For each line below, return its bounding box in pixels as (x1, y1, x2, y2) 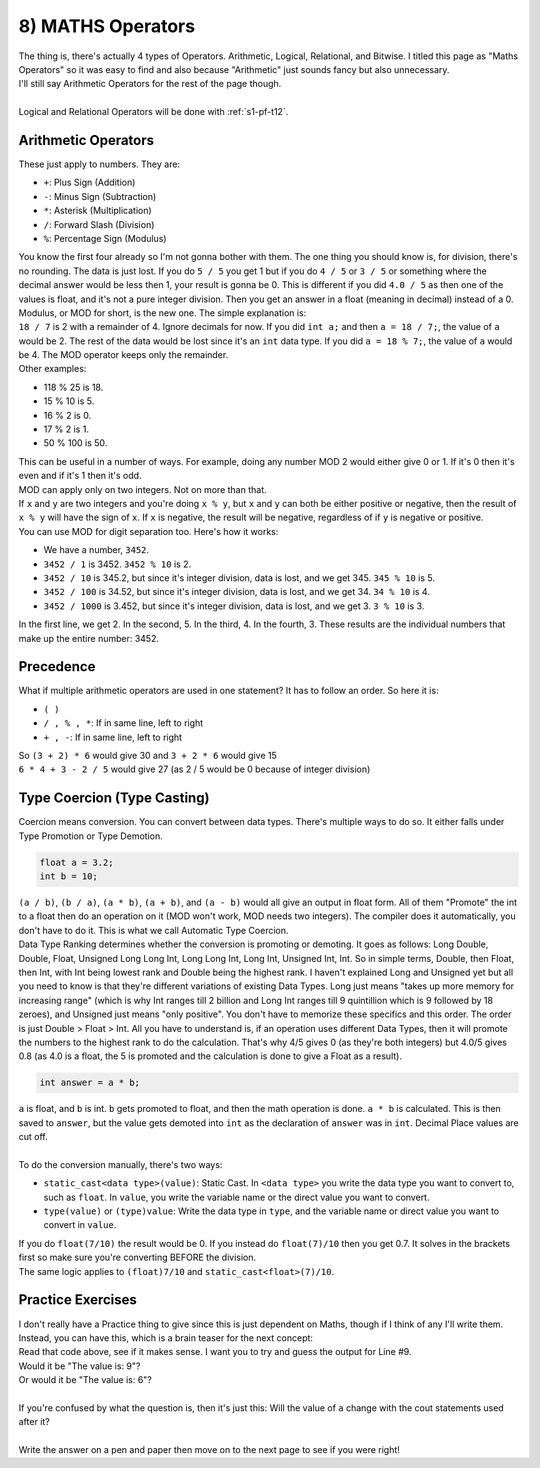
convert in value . (43, 1219, 117, 1231)
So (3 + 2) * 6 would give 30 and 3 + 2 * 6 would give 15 (18, 749, 277, 761)
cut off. (18, 1131, 49, 1143)
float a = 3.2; (39, 856, 114, 868)
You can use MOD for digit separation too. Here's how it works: (18, 525, 279, 537)
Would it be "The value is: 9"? (18, 1360, 141, 1372)
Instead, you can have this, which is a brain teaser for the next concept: (18, 1331, 314, 1344)
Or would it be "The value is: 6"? (18, 1374, 152, 1386)
